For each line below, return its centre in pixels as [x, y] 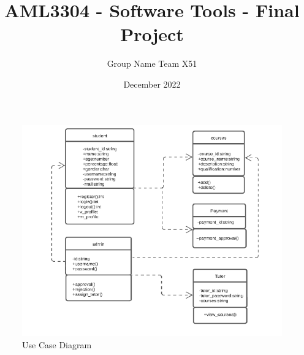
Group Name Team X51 [152, 63]
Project [152, 34]
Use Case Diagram [57, 344]
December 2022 [152, 84]
